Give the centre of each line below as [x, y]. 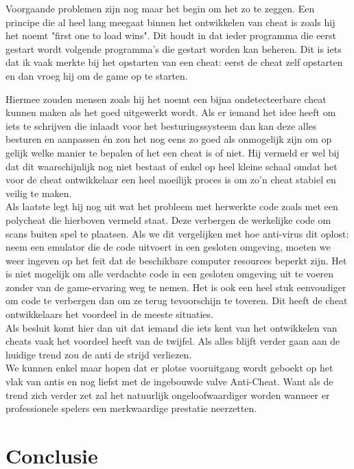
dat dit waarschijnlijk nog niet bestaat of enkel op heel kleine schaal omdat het [172, 166]
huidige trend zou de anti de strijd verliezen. [99, 354]
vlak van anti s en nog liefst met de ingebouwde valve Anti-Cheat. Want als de [169, 381]
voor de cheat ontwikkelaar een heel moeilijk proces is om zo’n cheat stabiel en [171, 180]
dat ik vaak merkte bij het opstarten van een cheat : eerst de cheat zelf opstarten [174, 62]
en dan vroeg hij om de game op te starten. [97, 75]
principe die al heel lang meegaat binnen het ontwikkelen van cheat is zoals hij [170, 22]
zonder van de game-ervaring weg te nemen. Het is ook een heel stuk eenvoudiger [176, 287]
